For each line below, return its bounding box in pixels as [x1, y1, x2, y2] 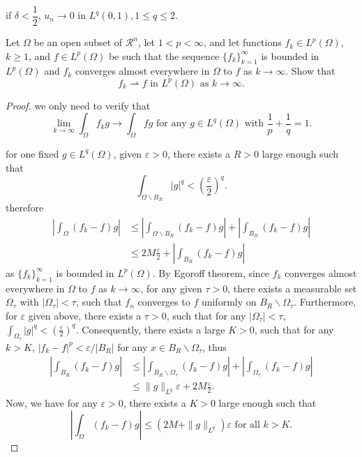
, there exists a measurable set [227, 280, 357, 295]
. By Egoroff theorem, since [152, 265, 270, 280]
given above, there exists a [28, 308, 142, 322]
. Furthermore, [294, 294, 356, 309]
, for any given [140, 280, 202, 295]
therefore [6, 200, 44, 215]
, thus [202, 339, 227, 354]
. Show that [285, 63, 335, 78]
